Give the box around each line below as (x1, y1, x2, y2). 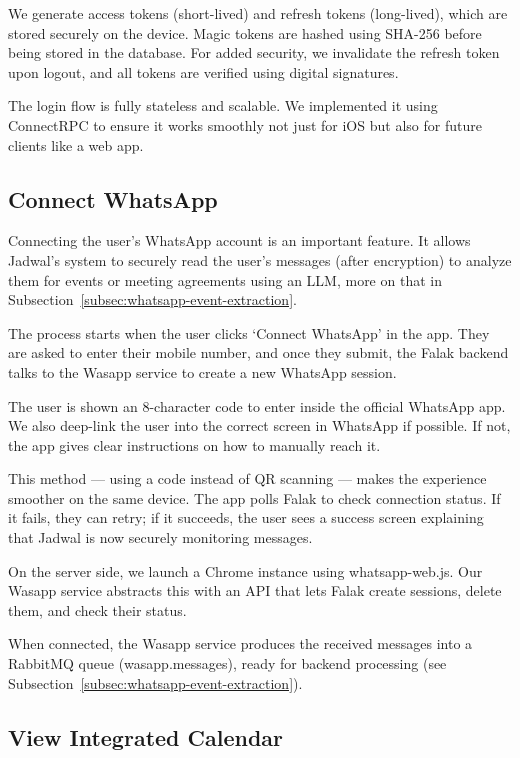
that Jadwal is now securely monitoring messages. (8, 527, 313, 548)
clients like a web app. (8, 134, 144, 155)
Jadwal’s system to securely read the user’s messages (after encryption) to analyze (8, 249, 512, 270)
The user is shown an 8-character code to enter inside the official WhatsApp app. (8, 395, 506, 416)
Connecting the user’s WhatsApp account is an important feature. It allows (8, 230, 471, 251)
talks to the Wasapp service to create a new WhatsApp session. (8, 361, 397, 382)
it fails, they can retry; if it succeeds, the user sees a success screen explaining (8, 507, 484, 528)
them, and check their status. (8, 599, 187, 620)
